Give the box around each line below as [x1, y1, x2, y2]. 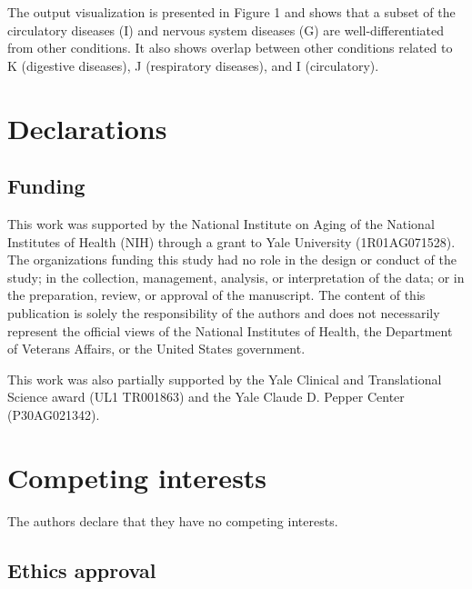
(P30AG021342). [7, 404, 100, 424]
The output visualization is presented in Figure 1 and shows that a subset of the [7, 3, 456, 21]
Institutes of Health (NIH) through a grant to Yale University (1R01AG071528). [7, 232, 456, 251]
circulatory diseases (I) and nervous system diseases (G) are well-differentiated [7, 20, 445, 39]
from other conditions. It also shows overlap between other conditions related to [7, 38, 453, 57]
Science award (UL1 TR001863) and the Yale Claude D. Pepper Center [7, 387, 405, 406]
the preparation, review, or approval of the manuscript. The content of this [7, 285, 426, 304]
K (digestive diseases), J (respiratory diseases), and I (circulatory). [7, 55, 379, 75]
